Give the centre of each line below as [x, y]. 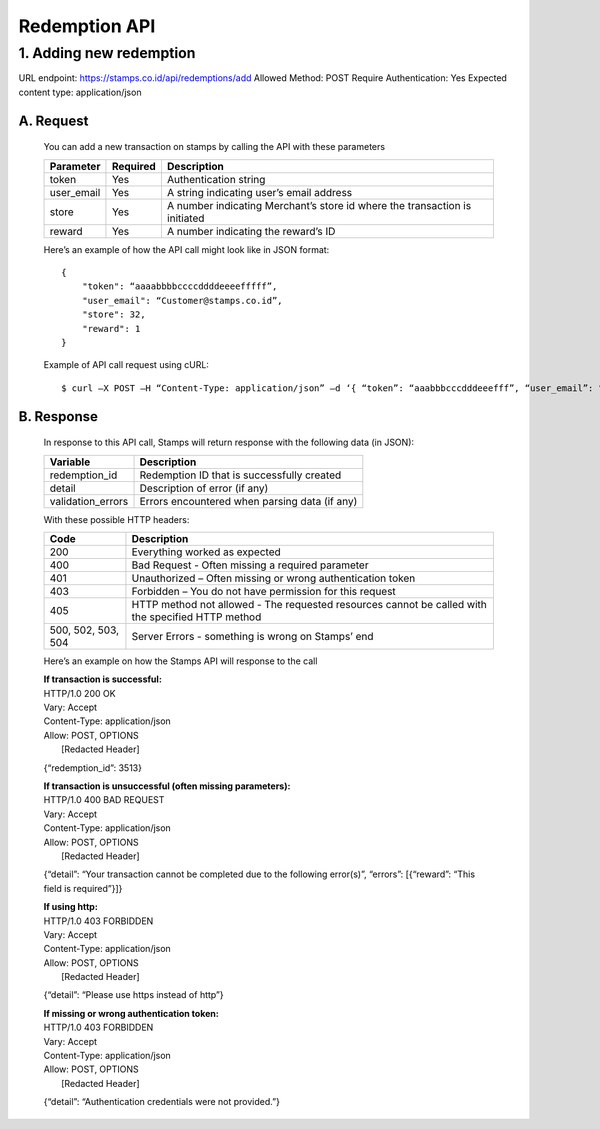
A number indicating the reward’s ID [251, 231]
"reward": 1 [111, 328]
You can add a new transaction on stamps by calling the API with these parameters [214, 147]
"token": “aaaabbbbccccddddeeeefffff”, [179, 286]
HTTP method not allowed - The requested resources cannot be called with [309, 604]
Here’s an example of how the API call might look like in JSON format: [186, 249]
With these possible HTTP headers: [116, 519]
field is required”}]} [83, 888]
